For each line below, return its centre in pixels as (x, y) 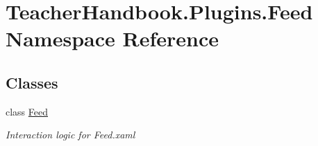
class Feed (27, 111)
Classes (32, 82)
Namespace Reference (112, 38)
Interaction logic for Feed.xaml (70, 135)
